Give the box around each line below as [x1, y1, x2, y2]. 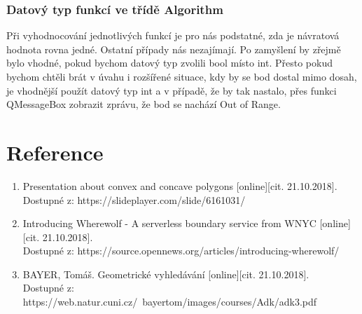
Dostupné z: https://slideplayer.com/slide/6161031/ [22, 192, 246, 207]
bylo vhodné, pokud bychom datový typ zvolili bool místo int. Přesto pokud [6, 55, 333, 70]
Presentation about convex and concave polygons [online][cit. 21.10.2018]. [22, 178, 337, 193]
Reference [6, 137, 104, 166]
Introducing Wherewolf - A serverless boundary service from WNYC [22, 216, 316, 231]
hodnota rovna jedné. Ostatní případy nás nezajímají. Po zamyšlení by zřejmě [6, 41, 341, 56]
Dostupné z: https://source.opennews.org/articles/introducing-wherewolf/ [22, 243, 340, 258]
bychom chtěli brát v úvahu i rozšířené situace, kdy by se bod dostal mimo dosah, [6, 69, 357, 83]
